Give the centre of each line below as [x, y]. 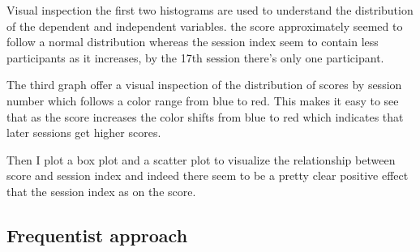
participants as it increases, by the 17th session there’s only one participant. [195, 57]
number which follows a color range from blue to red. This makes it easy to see [203, 100]
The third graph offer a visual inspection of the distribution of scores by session [204, 85]
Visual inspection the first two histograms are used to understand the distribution [210, 10]
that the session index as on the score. [101, 191]
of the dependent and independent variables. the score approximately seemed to [205, 26]
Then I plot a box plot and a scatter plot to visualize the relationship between [201, 159]
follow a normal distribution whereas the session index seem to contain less [193, 42]
